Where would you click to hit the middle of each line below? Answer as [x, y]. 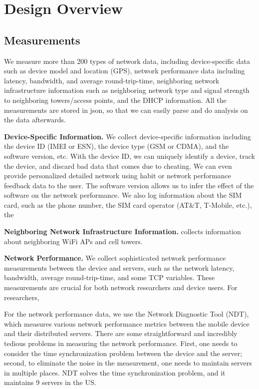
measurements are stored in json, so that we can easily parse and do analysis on [126, 110]
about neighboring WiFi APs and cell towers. [73, 241]
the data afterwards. [35, 120]
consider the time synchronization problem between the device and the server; [123, 353]
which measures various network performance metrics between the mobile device [127, 323]
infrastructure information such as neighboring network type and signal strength [127, 90]
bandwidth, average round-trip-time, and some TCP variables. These [110, 277]
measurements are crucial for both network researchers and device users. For [121, 287]
